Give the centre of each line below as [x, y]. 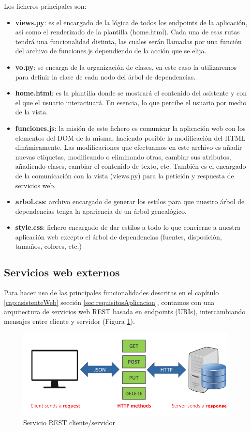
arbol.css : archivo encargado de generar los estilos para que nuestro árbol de [130, 201]
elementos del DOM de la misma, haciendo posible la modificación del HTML [130, 137]
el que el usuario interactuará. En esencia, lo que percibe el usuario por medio [131, 102]
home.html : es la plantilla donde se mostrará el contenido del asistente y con [131, 93]
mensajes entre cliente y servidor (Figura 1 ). [69, 321]
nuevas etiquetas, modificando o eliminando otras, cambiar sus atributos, [123, 156]
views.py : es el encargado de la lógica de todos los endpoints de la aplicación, [131, 22]
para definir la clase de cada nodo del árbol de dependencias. [105, 76]
